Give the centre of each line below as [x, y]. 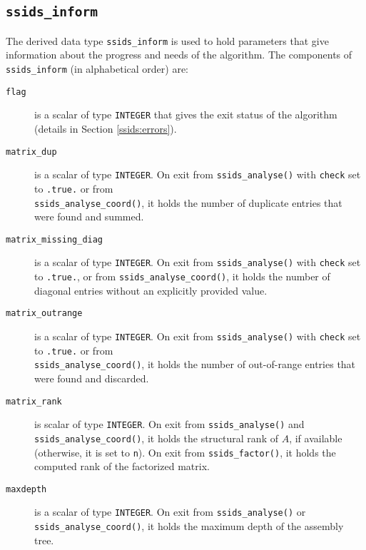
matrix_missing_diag [55, 239]
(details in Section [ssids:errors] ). [106, 128]
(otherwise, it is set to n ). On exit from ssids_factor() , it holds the [185, 452]
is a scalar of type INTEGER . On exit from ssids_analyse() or [170, 512]
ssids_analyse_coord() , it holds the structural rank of [156, 438]
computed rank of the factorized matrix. [122, 466]
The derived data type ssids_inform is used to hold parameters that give [167, 40]
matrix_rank [34, 401]
